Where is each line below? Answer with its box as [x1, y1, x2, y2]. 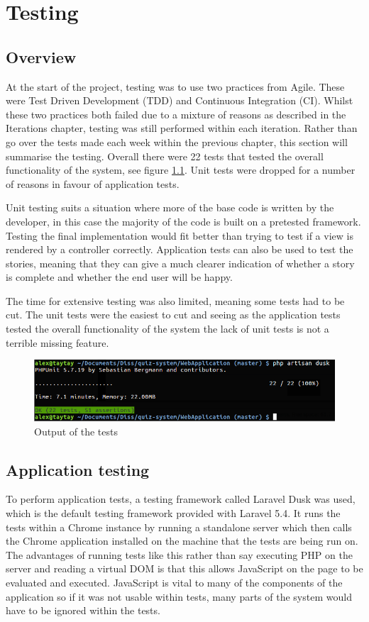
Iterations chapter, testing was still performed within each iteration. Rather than [6, 121, 358, 135]
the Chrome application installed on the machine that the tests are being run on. [6, 533, 358, 548]
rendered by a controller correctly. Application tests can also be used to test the [6, 242, 353, 257]
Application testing [6, 458, 150, 480]
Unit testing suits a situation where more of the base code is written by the [6, 200, 334, 215]
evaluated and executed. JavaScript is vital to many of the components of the [6, 575, 343, 590]
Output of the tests [34, 423, 118, 438]
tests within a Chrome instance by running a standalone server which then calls [6, 519, 352, 534]
